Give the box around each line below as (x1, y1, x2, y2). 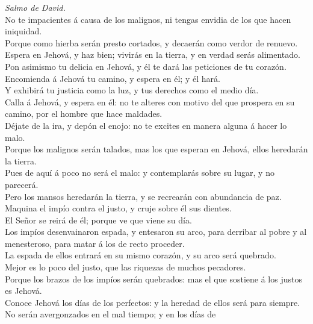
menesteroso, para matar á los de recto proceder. (5, 237, 185, 249)
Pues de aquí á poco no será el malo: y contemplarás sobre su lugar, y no (5, 166, 274, 179)
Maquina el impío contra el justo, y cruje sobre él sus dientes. (5, 202, 232, 214)
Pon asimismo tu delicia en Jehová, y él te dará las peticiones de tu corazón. (5, 60, 287, 72)
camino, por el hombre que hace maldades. (5, 107, 163, 120)
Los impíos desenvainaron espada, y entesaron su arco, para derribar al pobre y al (5, 225, 307, 238)
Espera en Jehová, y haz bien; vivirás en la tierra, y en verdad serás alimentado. (5, 48, 300, 61)
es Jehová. (5, 284, 42, 297)
